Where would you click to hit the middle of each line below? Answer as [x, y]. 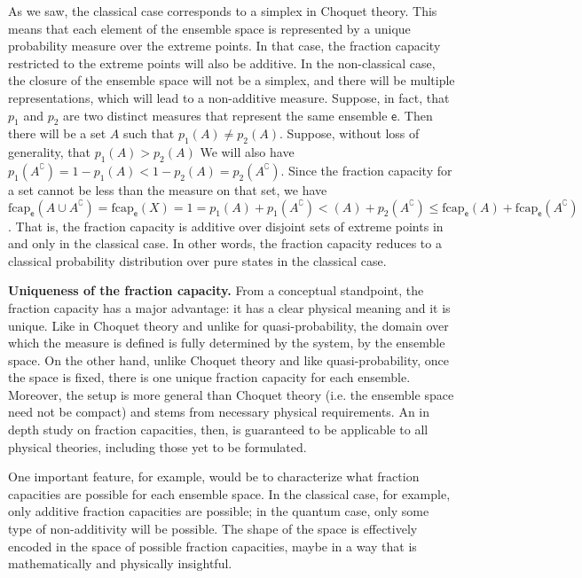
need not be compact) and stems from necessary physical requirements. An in [219, 412]
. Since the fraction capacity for [366, 170]
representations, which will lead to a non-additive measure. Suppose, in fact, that [229, 97]
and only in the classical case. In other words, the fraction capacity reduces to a [225, 243]
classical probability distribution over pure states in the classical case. [197, 260]
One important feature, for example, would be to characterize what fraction [214, 476]
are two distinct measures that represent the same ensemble [225, 115]
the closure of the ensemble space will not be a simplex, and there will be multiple [232, 80]
